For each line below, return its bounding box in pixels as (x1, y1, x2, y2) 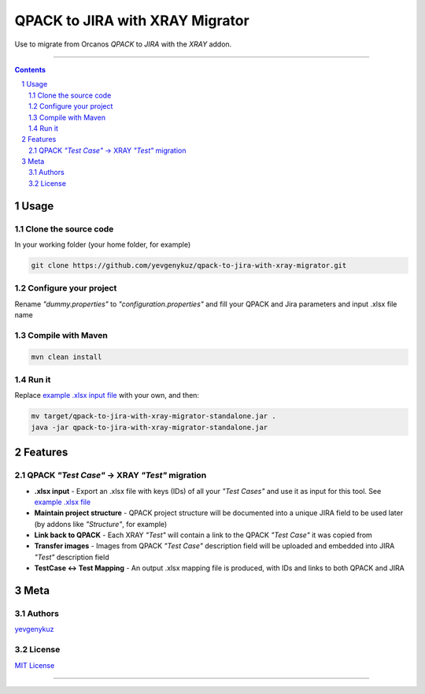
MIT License (14, 660, 55, 670)
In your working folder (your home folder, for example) (14, 240, 191, 249)
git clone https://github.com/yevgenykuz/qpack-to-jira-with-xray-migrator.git (31, 261, 347, 269)
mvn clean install (31, 352, 102, 362)
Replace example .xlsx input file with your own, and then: (14, 391, 200, 400)
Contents (14, 65, 46, 74)
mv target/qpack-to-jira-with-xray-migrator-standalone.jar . (31, 412, 276, 421)
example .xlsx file (34, 497, 91, 507)
